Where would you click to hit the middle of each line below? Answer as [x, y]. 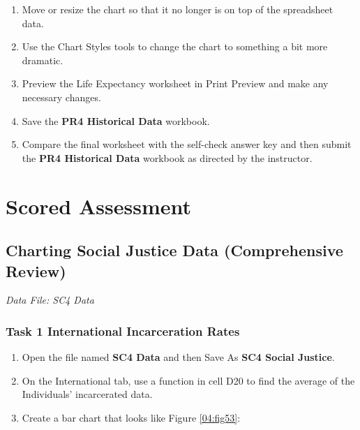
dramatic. [43, 60]
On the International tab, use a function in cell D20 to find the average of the [188, 380]
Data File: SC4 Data [50, 300]
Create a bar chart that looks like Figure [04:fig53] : [131, 417]
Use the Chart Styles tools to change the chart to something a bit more [175, 46]
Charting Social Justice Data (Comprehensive [174, 250]
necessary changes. [61, 97]
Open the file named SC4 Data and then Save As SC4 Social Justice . [178, 357]
